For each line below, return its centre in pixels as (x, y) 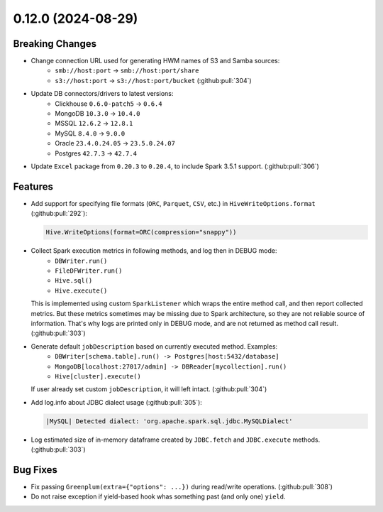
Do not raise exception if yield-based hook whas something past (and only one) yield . (159, 496)
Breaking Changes (55, 44)
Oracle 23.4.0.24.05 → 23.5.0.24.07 (115, 143)
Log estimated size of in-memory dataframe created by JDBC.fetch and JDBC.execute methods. (176, 440)
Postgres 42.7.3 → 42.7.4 (96, 153)
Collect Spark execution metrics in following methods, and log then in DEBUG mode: (154, 251)
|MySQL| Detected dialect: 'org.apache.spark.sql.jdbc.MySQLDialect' (169, 421)
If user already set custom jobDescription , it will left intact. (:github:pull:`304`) (149, 389)
